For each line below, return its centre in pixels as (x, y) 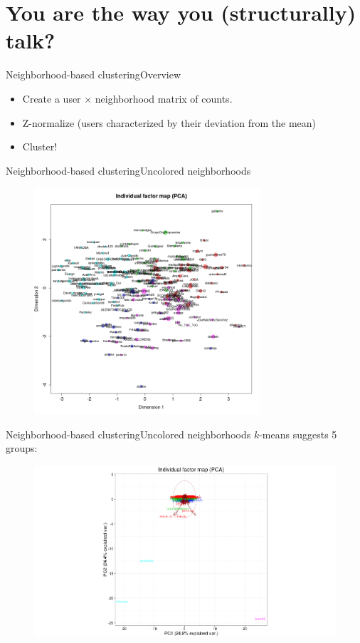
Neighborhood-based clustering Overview (94, 74)
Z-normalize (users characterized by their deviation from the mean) (169, 122)
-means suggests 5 (298, 434)
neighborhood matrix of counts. (164, 98)
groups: (22, 448)
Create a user (52, 98)
